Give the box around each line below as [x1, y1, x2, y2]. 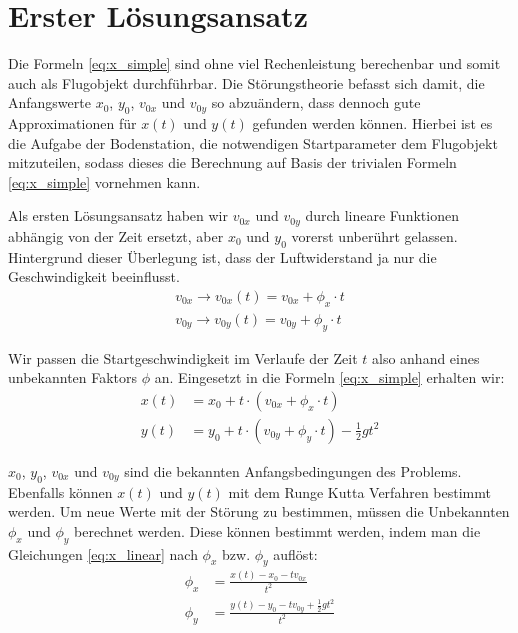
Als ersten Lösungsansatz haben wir [8, 205, 228, 226]
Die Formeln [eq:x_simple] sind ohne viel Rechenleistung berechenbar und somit [8, 53, 501, 74]
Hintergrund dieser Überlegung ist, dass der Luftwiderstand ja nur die [8, 246, 437, 267]
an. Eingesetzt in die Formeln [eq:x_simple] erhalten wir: [154, 367, 505, 388]
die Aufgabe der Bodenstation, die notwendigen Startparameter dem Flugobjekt [8, 132, 498, 153]
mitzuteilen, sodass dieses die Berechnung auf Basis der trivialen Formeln [8, 152, 457, 173]
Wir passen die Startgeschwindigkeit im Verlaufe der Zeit [8, 347, 358, 368]
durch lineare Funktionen [305, 205, 459, 226]
